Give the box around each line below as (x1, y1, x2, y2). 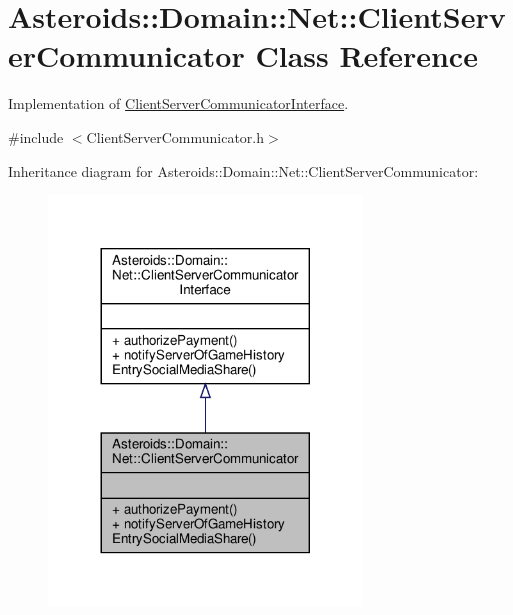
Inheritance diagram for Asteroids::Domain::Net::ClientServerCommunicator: (8, 160, 479, 181)
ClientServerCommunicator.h (86, 126, 265, 147)
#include (8, 126, 64, 147)
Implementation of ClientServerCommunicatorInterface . (8, 93, 349, 114)
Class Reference (255, 35, 478, 76)
